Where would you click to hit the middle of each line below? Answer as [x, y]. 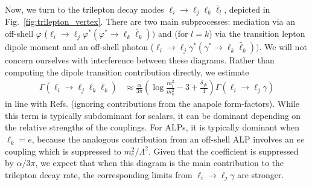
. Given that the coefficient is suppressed [223, 151]
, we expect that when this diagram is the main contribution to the [160, 163]
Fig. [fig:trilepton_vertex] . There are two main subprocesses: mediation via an [150, 21]
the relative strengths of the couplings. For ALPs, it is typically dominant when [152, 127]
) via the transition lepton [257, 34]
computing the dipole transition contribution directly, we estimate [127, 72]
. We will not [283, 47]
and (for [173, 34]
